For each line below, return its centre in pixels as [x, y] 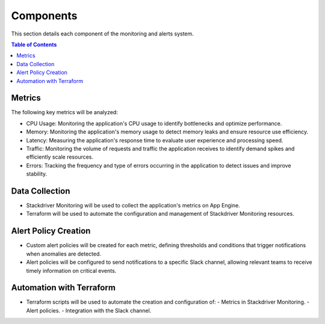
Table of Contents [34, 44]
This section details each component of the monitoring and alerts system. [102, 34]
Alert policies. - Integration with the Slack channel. [89, 310]
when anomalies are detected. [64, 254]
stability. [37, 174]
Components [44, 16]
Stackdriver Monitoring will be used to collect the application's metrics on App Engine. [133, 206]
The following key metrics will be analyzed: [65, 112]
